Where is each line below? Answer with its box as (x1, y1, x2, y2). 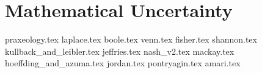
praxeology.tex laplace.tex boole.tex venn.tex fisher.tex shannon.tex (5, 33, 257, 46)
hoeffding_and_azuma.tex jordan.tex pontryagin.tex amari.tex (5, 57, 241, 69)
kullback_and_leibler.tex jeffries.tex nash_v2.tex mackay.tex (5, 44, 235, 57)
